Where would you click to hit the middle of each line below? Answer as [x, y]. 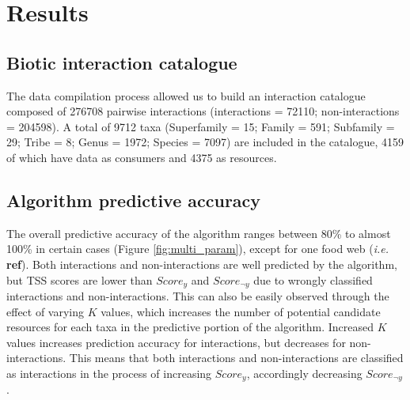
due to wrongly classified [313, 279]
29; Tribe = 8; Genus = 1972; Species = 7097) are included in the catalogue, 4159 [205, 142]
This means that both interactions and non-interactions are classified [236, 358]
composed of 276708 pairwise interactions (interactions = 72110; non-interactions [203, 111]
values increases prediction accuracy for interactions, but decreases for [176, 342]
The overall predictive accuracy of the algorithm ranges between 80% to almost [199, 233]
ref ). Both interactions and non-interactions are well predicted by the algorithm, [202, 264]
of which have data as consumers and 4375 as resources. [142, 157]
